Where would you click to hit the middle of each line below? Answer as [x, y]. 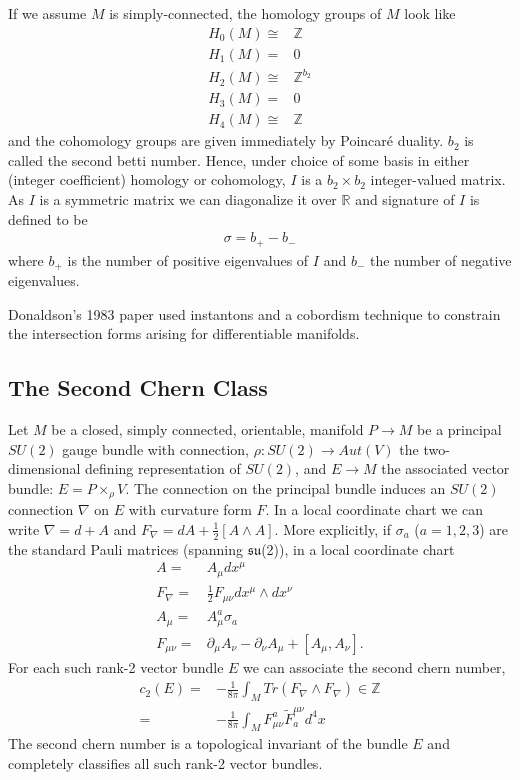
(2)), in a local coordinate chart [358, 548]
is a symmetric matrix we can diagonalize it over [188, 199]
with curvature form [190, 509]
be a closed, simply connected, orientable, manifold [207, 429]
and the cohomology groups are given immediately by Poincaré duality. [226, 140]
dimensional [44, 468]
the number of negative [440, 259]
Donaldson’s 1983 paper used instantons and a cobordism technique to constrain [254, 313]
